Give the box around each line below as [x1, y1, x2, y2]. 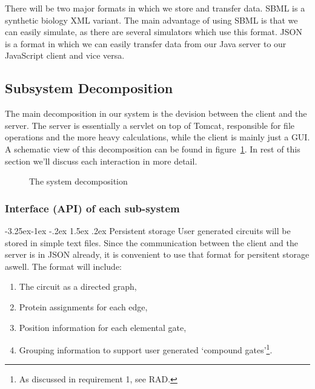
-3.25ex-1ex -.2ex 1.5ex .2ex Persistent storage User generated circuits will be [5, 224, 291, 237]
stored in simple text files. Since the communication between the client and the [5, 236, 299, 249]
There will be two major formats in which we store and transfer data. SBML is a [5, 2, 305, 14]
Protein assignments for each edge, [19, 300, 148, 313]
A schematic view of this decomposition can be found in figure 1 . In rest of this [5, 142, 300, 155]
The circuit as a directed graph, [19, 280, 137, 293]
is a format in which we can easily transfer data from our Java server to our [5, 37, 287, 50]
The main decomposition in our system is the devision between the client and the [5, 107, 307, 120]
